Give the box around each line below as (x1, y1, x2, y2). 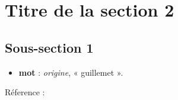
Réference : (5, 86, 45, 98)
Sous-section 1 (5, 38, 94, 56)
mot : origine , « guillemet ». (18, 66, 123, 78)
